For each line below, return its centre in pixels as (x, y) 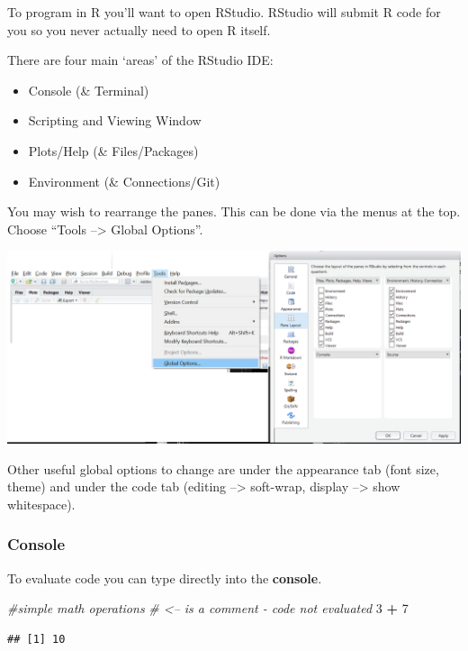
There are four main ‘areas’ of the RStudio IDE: (140, 60)
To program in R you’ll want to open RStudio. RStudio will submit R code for (224, 12)
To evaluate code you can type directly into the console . (165, 578)
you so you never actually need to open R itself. (139, 29)
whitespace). (41, 504)
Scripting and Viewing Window (115, 120)
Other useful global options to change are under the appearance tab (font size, (223, 468)
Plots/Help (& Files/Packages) (113, 150)
